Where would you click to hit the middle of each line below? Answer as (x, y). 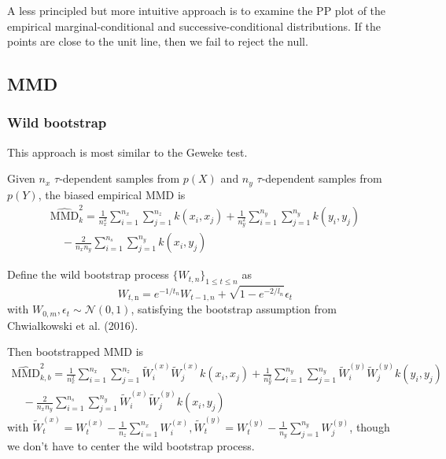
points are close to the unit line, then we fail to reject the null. (158, 41)
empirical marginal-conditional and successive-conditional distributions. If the (194, 26)
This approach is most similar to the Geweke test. (127, 152)
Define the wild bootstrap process (88, 274)
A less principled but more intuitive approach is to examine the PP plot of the (197, 10)
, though (370, 426)
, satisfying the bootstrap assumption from (234, 309)
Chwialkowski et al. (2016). (73, 325)
